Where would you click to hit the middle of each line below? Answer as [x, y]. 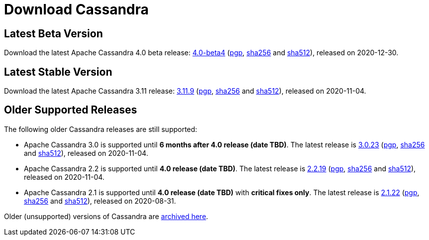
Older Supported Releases [71, 110]
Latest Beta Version [54, 33]
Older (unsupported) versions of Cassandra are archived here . [106, 216]
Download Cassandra [76, 9]
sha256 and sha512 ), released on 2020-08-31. [100, 201]
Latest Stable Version [58, 72]
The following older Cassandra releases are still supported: [101, 129]
